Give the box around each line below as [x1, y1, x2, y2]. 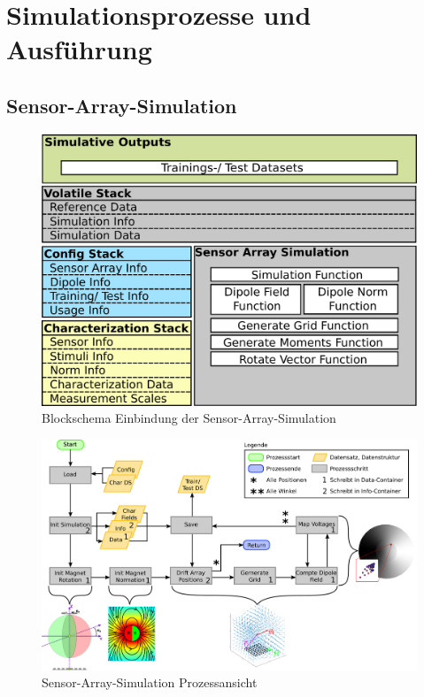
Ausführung [6, 31, 152, 67]
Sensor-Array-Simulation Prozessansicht [42, 673, 258, 692]
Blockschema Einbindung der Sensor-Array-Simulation [42, 409, 336, 427]
